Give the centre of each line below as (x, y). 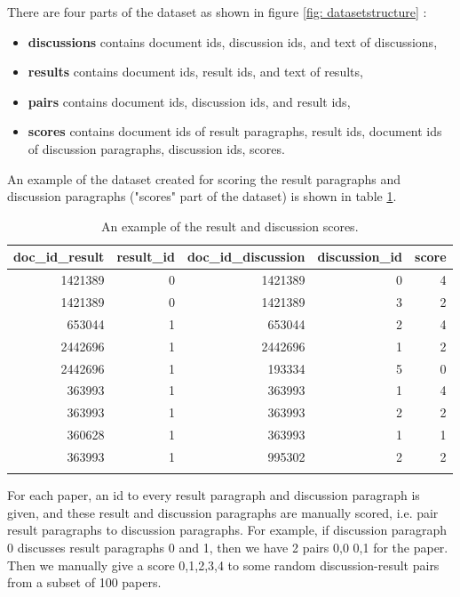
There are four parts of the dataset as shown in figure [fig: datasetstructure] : (217, 12)
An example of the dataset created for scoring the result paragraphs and (204, 178)
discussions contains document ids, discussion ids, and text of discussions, (233, 41)
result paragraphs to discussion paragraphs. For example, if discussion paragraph (227, 530)
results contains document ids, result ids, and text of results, (195, 72)
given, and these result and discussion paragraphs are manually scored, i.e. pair (223, 512)
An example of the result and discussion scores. (230, 226)
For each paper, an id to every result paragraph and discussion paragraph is (214, 495)
